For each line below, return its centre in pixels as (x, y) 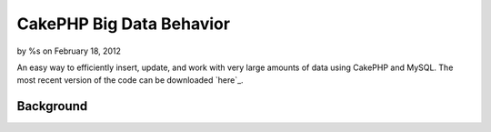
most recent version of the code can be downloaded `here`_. (130, 80)
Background (52, 106)
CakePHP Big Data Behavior (124, 24)
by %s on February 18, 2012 (69, 51)
